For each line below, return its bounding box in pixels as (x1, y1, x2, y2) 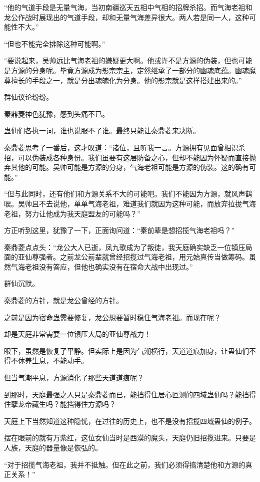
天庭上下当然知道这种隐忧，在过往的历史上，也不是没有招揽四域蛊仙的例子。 (4, 415, 256, 426)
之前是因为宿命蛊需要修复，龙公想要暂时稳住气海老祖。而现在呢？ (4, 312, 221, 322)
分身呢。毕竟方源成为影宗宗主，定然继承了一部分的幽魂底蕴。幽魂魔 (31, 65, 256, 75)
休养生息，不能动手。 (17, 355, 88, 366)
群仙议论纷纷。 (4, 92, 53, 102)
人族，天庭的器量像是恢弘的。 (4, 442, 102, 452)
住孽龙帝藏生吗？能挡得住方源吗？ (4, 399, 116, 409)
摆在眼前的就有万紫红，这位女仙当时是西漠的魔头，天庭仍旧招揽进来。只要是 (4, 432, 256, 443)
